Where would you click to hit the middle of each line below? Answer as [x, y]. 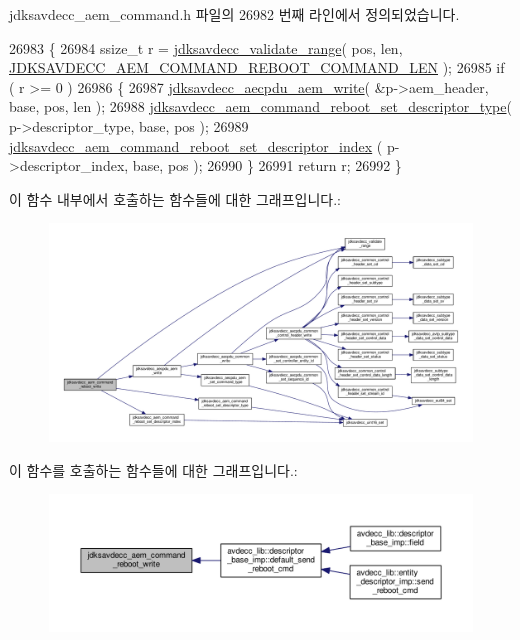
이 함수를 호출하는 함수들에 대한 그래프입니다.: [153, 469]
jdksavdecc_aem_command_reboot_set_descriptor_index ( [196, 145]
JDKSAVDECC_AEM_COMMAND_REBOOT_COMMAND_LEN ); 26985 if [257, 67]
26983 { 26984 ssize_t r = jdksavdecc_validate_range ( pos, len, [206, 47]
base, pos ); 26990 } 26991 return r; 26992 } [267, 165]
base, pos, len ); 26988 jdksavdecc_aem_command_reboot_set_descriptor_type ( [260, 106]
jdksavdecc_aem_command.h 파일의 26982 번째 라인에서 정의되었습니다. [234, 14]
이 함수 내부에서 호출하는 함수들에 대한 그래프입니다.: [175, 198]
